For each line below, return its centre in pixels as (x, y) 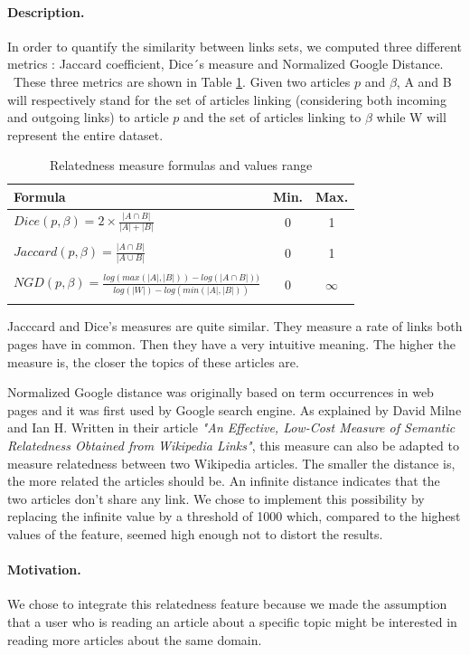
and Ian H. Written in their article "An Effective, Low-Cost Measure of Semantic (231, 427)
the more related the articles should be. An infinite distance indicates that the (224, 481)
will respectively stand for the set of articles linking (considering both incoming (227, 99)
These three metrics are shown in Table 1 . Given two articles (182, 81)
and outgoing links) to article (88, 117)
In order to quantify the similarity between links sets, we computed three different (235, 46)
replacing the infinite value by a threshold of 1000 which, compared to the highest (234, 516)
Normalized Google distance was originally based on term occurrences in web (221, 392)
